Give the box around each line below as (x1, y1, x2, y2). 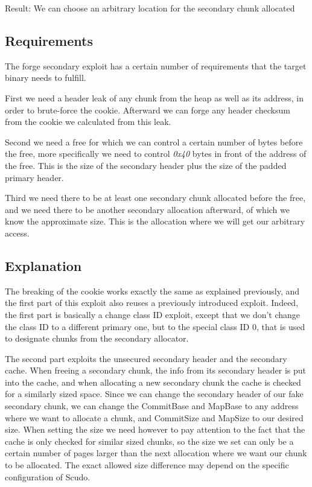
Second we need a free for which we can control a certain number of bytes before (5, 135, 303, 148)
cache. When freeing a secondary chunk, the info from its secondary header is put (5, 364, 307, 377)
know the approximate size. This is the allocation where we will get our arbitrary (5, 215, 305, 228)
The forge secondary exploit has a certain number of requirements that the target (5, 59, 307, 72)
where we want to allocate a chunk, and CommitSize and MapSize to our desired (5, 411, 304, 424)
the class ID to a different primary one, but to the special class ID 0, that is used (5, 320, 305, 333)
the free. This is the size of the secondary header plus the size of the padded (5, 159, 287, 171)
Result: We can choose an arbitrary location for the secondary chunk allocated (5, 2, 295, 14)
